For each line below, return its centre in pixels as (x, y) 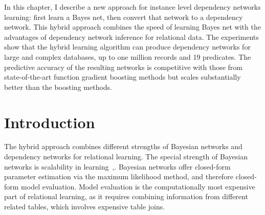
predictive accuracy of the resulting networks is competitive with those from (123, 67)
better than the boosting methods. (58, 87)
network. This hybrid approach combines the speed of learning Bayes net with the (132, 27)
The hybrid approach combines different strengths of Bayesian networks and (123, 146)
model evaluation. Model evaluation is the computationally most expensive (138, 186)
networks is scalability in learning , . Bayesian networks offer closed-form (117, 166)
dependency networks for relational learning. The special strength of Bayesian (126, 157)
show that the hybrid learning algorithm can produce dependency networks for (127, 47)
